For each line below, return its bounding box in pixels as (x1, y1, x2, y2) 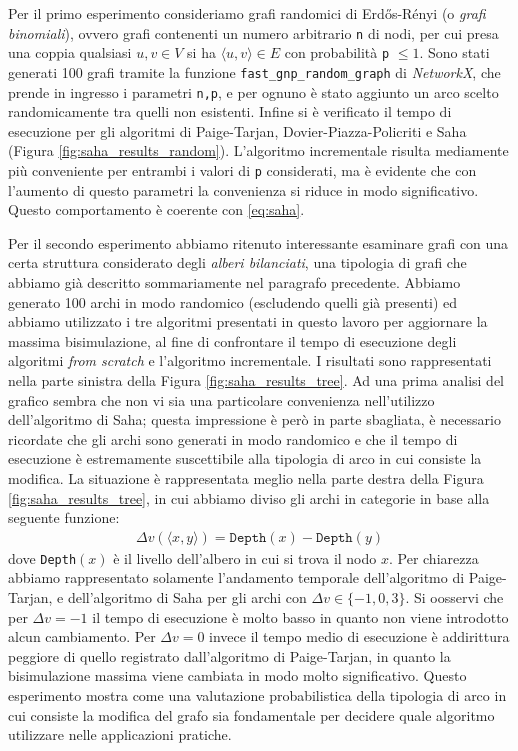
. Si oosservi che (405, 587, 504, 608)
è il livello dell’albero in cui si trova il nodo (113, 547, 377, 568)
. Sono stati (419, 42, 490, 63)
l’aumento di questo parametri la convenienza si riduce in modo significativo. (8, 179, 479, 200)
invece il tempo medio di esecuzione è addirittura (209, 626, 510, 647)
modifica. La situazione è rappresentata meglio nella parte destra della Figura (8, 467, 484, 488)
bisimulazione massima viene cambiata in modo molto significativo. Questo (8, 665, 467, 686)
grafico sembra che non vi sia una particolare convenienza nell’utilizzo (8, 389, 435, 410)
